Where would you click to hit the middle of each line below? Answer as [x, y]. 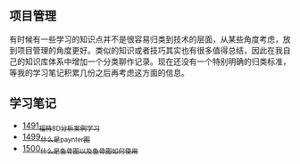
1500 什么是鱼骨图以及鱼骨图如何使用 [80, 150]
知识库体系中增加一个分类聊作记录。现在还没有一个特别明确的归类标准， [158, 61]
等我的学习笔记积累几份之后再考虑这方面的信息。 [99, 72]
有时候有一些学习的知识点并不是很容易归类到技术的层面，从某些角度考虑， [146, 39]
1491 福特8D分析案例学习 [61, 126]
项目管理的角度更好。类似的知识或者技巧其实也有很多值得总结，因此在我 [150, 50]
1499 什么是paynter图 [56, 138]
